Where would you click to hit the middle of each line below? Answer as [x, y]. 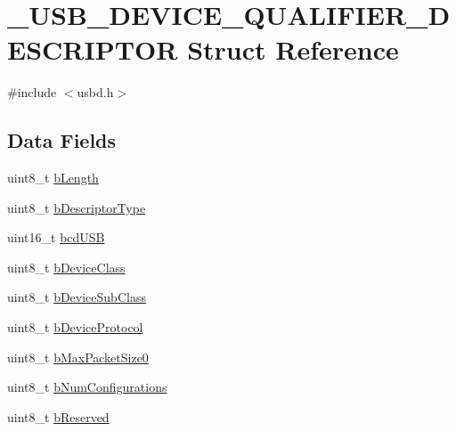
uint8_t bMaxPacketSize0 [78, 357]
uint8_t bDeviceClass [66, 267]
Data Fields [62, 140]
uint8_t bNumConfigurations [87, 387]
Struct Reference [293, 49]
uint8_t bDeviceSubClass [77, 297]
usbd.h [95, 92]
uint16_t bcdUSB [56, 237]
